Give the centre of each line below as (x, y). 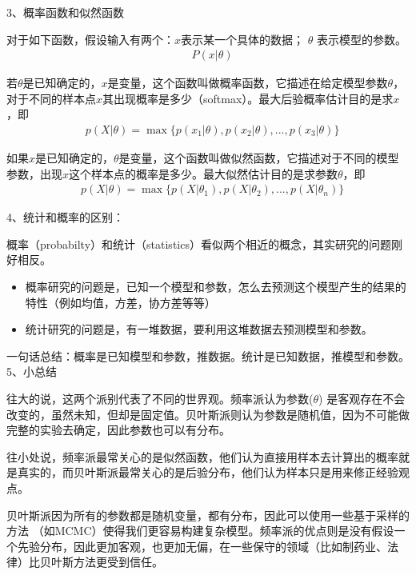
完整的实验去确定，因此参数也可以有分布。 (118, 430)
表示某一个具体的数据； (243, 39)
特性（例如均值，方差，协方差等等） (120, 302)
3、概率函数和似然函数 (65, 12)
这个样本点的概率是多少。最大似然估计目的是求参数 (204, 173)
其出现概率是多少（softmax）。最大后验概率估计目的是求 (248, 98)
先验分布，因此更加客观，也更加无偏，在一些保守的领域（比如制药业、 (202, 546)
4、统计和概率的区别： (65, 217)
